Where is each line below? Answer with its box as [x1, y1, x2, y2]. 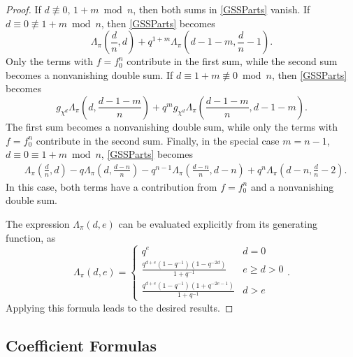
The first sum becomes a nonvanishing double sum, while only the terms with [6, 119, 338, 133]
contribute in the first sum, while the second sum [127, 54, 338, 68]
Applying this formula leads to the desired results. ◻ [6, 300, 233, 314]
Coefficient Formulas [6, 334, 157, 356]
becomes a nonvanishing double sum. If [6, 67, 173, 82]
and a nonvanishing [250, 179, 334, 194]
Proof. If [6, 2, 41, 16]
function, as [6, 230, 56, 245]
